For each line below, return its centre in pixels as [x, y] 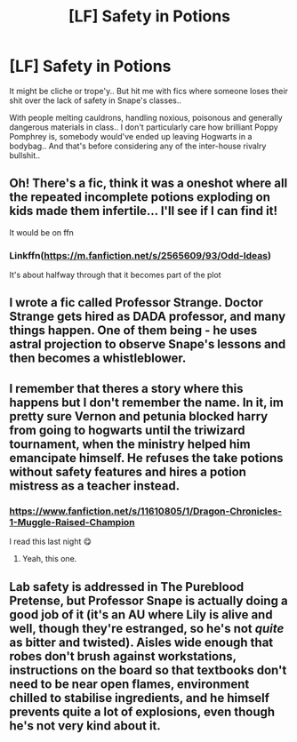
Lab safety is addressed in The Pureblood [127, 587]
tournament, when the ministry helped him [130, 444]
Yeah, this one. [49, 559]
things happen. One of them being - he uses [133, 331]
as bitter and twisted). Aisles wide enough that [141, 642]
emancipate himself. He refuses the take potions [146, 458]
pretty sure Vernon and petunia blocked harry [139, 416]
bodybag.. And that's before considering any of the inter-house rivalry [138, 146]
